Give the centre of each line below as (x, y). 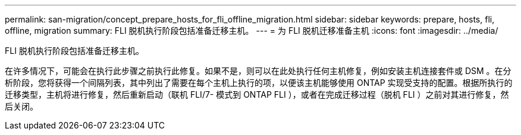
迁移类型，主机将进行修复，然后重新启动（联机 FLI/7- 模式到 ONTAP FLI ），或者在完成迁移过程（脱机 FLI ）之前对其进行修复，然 (257, 94)
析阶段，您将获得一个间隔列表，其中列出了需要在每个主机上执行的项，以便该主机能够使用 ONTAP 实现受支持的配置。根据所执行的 (259, 83)
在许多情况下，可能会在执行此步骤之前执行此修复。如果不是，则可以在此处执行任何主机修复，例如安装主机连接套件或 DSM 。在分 (258, 71)
